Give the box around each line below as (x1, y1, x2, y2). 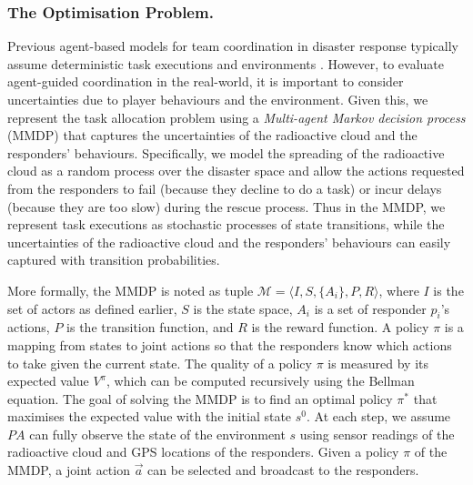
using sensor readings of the (299, 424, 455, 443)
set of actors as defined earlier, (7, 298, 177, 318)
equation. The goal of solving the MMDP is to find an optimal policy (7, 389, 393, 408)
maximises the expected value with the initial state (7, 407, 292, 426)
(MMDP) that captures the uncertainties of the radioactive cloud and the (7, 126, 418, 145)
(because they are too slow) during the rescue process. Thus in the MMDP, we (7, 197, 446, 216)
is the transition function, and (66, 318, 234, 337)
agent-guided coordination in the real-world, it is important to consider (7, 72, 404, 91)
